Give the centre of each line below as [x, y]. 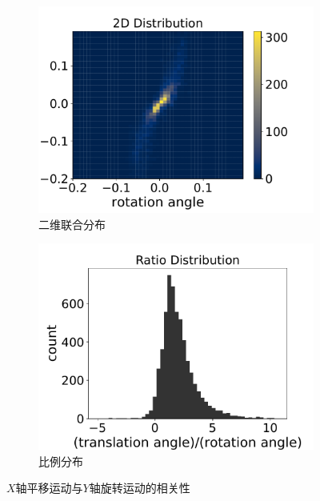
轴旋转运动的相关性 [140, 488]
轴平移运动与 [49, 488]
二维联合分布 [72, 224]
